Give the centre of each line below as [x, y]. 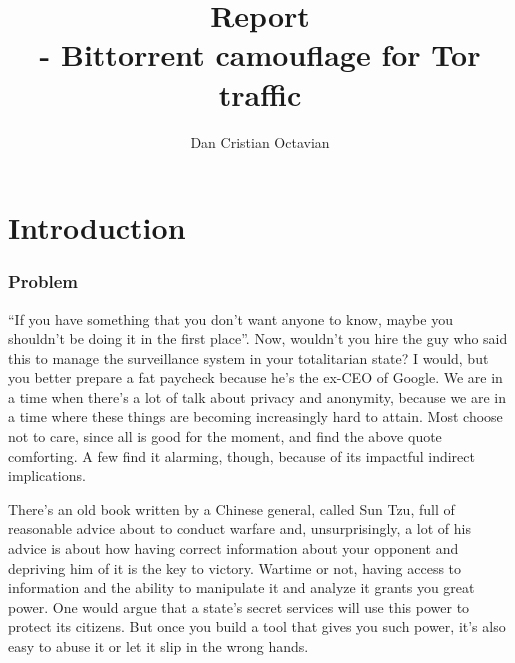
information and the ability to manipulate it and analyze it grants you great [241, 587]
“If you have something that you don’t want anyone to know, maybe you [230, 318]
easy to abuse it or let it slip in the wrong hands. [158, 646]
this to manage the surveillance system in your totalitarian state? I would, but [248, 357]
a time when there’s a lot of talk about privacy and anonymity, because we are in [257, 396]
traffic [260, 93]
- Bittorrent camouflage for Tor [260, 54]
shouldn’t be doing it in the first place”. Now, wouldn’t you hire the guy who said [258, 338]
